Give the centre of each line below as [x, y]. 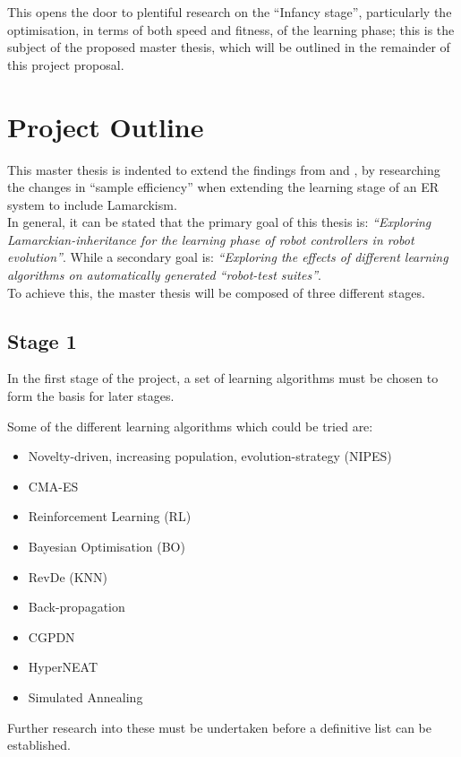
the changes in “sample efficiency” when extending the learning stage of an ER [223, 187]
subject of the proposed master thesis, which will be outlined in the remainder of [229, 47]
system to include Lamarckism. [92, 204]
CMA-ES [53, 486]
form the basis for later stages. [91, 396]
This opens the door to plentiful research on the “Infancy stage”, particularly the [230, 12]
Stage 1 [42, 340]
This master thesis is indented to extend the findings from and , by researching [224, 169]
